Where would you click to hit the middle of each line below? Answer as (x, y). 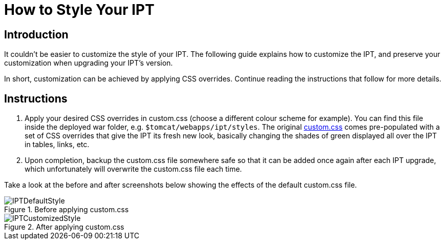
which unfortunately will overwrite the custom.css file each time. (133, 169)
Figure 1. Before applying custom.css (67, 210)
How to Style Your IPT (79, 10)
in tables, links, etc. (57, 145)
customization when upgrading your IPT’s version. (89, 63)
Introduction (36, 34)
